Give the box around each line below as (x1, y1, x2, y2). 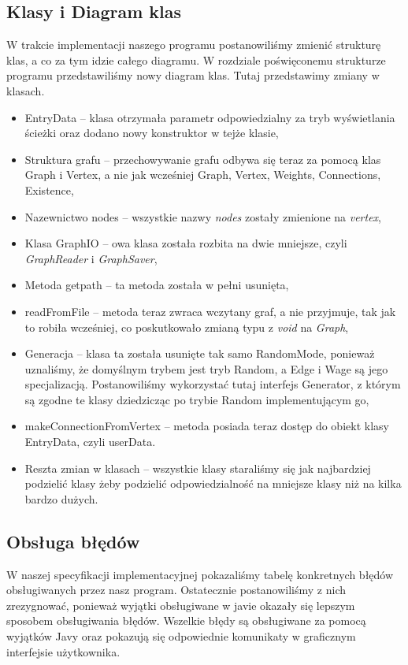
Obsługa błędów (6, 529, 140, 553)
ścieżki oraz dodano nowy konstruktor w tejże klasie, (24, 124, 279, 141)
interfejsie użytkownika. (6, 643, 121, 659)
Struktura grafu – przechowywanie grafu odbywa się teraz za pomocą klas (24, 150, 381, 167)
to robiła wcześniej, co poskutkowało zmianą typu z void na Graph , (24, 318, 349, 335)
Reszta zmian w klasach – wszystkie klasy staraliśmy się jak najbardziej (24, 459, 371, 476)
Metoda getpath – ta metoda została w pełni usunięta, (24, 277, 289, 293)
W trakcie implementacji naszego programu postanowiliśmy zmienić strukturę (6, 36, 381, 53)
